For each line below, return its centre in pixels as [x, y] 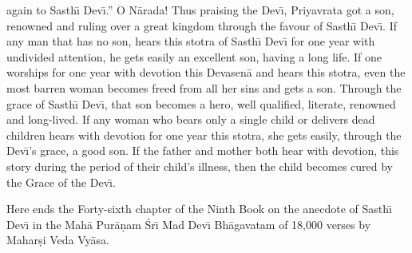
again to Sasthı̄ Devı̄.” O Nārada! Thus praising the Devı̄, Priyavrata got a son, [200, 10]
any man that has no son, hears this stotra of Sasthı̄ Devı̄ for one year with [191, 41]
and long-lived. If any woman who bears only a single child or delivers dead [191, 119]
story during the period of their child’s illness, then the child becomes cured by [200, 166]
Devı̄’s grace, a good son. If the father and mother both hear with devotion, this [203, 150]
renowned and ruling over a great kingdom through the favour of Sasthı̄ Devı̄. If [202, 25]
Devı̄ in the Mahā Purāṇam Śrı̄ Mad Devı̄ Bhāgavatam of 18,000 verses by [189, 224]
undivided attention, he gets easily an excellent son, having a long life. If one [194, 56]
